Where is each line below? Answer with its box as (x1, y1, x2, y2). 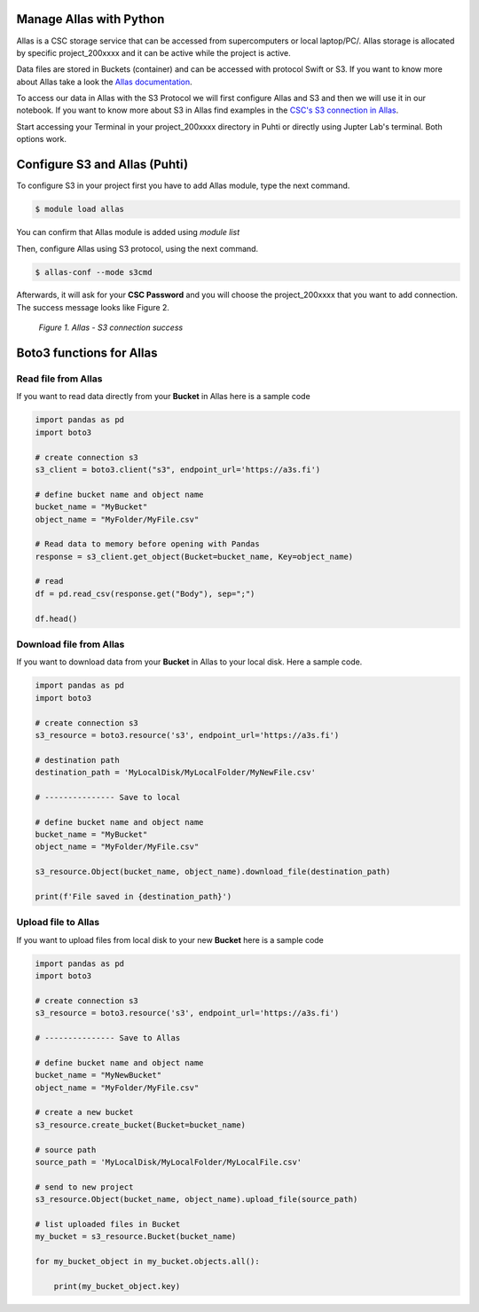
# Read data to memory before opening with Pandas (35, 539, 261, 549)
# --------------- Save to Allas (35, 1033, 181, 1043)
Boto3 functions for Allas (16, 346, 158, 361)
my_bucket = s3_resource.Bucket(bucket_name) (35, 1231, 237, 1242)
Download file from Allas (16, 639, 125, 651)
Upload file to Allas (16, 916, 100, 929)
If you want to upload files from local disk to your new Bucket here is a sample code (16, 934, 324, 945)
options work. (16, 134, 67, 145)
